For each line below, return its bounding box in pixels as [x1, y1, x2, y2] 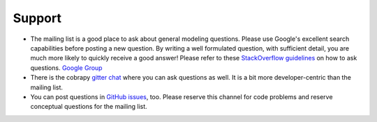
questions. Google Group [30, 63, 103, 72]
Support [13, 10, 62, 26]
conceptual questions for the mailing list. [30, 103, 148, 111]
